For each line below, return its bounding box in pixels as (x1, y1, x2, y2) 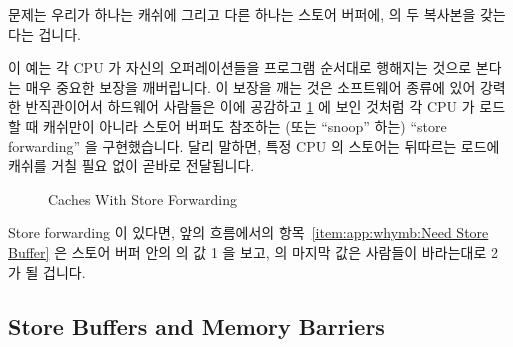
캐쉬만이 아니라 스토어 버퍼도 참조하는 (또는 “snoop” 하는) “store (43, 115, 447, 136)
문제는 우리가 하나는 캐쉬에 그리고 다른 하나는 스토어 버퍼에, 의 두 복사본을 (8, 4, 476, 24)
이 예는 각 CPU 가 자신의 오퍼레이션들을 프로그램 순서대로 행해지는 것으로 (8, 57, 472, 78)
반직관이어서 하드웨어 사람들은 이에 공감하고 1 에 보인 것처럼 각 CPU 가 (25, 96, 475, 117)
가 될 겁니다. (8, 261, 86, 282)
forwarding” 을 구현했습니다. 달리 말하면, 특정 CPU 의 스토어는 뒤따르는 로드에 (8, 135, 500, 156)
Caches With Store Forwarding (48, 188, 238, 209)
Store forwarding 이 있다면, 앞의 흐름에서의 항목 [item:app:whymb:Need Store (8, 222, 489, 243)
